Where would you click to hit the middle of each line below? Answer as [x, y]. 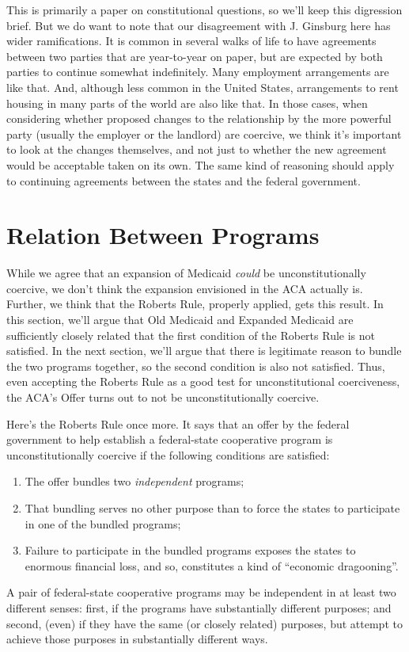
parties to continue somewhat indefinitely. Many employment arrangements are [198, 72]
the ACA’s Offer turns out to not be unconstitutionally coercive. [163, 397]
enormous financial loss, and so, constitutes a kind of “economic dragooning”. [212, 565]
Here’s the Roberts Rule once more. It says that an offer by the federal [178, 423]
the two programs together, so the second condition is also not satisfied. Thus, [196, 366]
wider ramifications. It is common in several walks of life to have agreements [191, 41]
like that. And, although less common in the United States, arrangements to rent [203, 87]
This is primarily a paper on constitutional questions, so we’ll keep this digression [204, 10]
